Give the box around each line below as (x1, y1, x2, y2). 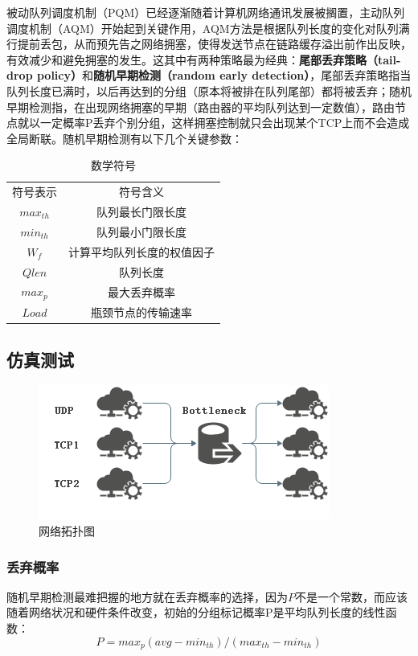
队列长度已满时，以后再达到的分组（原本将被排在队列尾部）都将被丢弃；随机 (6, 82, 412, 99)
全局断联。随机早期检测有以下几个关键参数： (6, 129, 243, 146)
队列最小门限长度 (96, 223, 186, 240)
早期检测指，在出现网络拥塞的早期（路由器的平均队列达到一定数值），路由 (6, 98, 395, 115)
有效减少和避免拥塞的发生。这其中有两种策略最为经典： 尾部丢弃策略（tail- (6, 51, 401, 68)
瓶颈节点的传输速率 (91, 304, 192, 321)
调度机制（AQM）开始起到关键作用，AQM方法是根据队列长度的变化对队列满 (6, 19, 410, 36)
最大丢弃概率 (108, 283, 175, 300)
